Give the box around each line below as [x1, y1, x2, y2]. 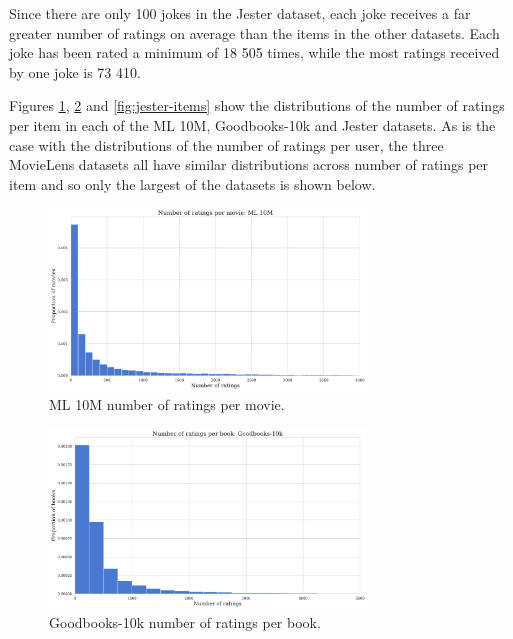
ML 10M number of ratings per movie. [49, 394, 285, 415]
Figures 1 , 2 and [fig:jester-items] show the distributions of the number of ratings [9, 95, 505, 116]
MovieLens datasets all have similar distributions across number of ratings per [9, 154, 489, 175]
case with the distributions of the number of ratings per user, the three [9, 134, 444, 155]
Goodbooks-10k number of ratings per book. [49, 612, 321, 633]
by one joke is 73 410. [9, 61, 141, 82]
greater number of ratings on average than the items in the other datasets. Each [9, 22, 500, 43]
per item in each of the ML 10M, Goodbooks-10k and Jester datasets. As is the [9, 114, 496, 135]
